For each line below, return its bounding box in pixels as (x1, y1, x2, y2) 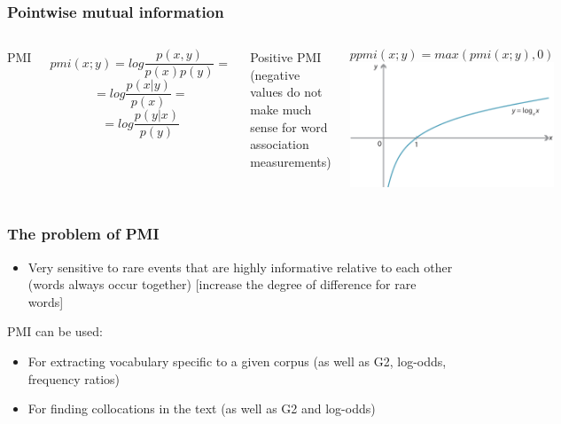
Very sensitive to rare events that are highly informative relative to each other (27, 257, 453, 276)
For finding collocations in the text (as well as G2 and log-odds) (27, 399, 376, 418)
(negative (250, 65, 300, 83)
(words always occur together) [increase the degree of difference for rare (27, 275, 417, 294)
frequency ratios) (27, 369, 121, 388)
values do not (250, 82, 323, 101)
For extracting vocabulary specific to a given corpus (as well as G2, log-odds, (27, 352, 447, 371)
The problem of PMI (7, 223, 160, 245)
